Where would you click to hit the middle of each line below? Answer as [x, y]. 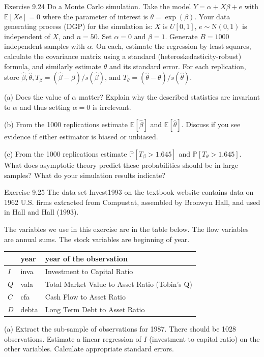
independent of [27, 36]
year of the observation [86, 258]
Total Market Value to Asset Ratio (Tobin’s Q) [119, 284]
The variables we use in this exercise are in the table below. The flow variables [126, 229]
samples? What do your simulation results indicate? [85, 175]
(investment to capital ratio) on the [204, 338]
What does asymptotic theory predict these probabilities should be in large [121, 165]
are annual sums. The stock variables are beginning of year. [97, 239]
